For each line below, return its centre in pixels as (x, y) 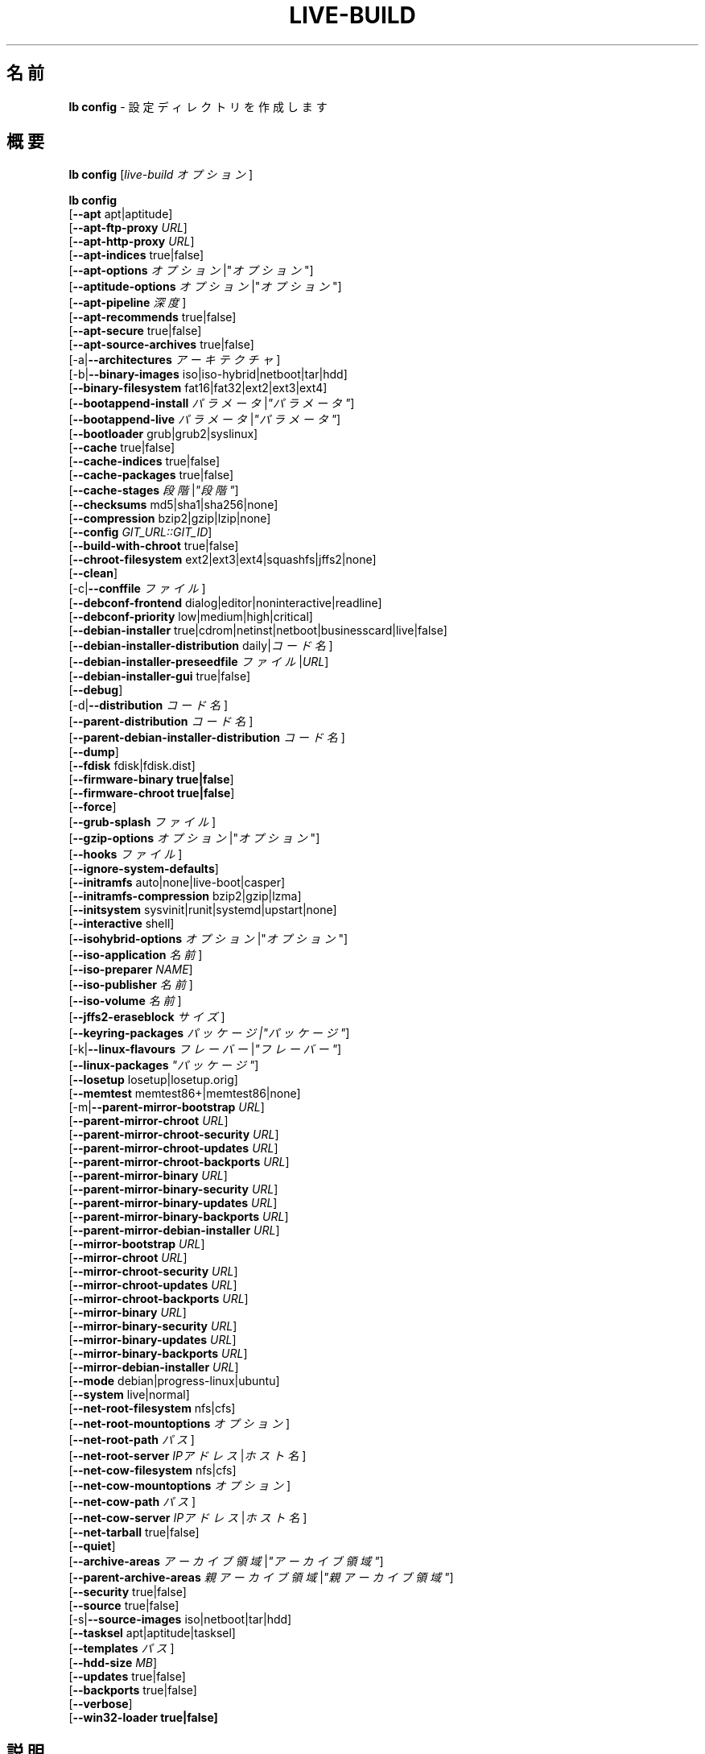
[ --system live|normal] (129, 1395)
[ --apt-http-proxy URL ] (132, 242)
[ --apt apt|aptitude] (121, 214)
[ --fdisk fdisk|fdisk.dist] (132, 766)
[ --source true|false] (124, 1606)
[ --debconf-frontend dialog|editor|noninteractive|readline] (225, 603)
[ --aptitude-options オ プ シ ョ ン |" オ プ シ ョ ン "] (205, 287)
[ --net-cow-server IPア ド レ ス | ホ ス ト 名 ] (188, 1518)
